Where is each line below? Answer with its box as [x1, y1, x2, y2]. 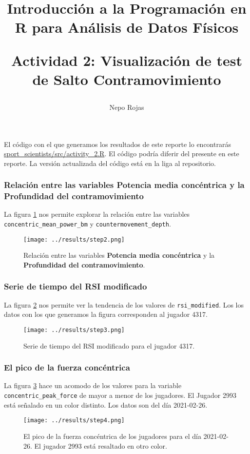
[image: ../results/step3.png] [23, 327, 125, 334]
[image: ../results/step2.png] [23, 236, 125, 243]
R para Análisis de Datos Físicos [15, 17, 239, 37]
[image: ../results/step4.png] [23, 417, 125, 424]
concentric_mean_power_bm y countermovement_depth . [4, 219, 171, 229]
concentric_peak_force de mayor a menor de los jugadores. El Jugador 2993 [4, 390, 236, 400]
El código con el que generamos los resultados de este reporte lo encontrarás [4, 139, 231, 149]
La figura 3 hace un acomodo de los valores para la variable [4, 380, 182, 391]
